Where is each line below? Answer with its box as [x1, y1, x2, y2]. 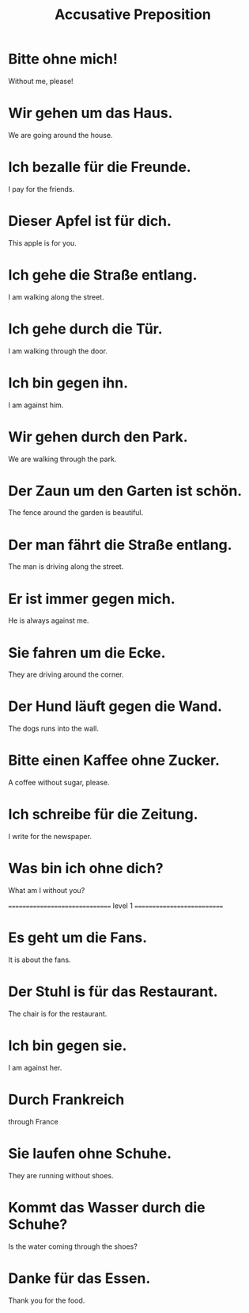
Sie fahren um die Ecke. [8, 643, 166, 662]
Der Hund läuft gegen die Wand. [8, 697, 223, 716]
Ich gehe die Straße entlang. [8, 265, 198, 284]
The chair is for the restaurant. [8, 1009, 108, 1018]
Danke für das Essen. [8, 1269, 151, 1287]
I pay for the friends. [8, 184, 75, 193]
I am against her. [8, 1063, 62, 1072]
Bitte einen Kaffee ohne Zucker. [8, 751, 220, 769]
